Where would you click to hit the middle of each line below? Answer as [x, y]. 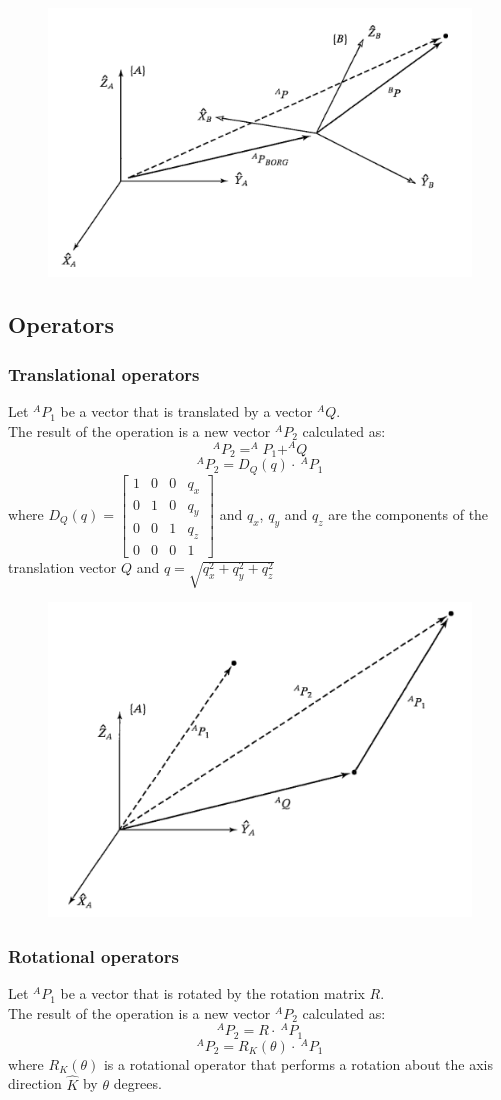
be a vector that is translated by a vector [186, 411]
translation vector [62, 567]
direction [35, 1083]
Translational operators [104, 373]
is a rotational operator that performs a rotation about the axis [298, 1063]
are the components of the [408, 514]
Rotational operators [93, 955]
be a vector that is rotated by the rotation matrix [212, 993]
